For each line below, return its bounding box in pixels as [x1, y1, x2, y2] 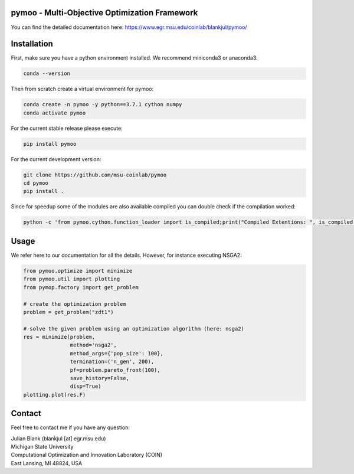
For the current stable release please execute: [11, 125, 123, 132]
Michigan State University [11, 443, 74, 450]
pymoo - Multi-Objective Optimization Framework [11, 8, 198, 18]
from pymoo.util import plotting [23, 276, 120, 283]
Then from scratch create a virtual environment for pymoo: [11, 86, 154, 93]
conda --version [23, 70, 71, 77]
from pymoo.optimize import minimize [23, 267, 133, 274]
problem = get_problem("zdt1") [23, 309, 114, 315]
